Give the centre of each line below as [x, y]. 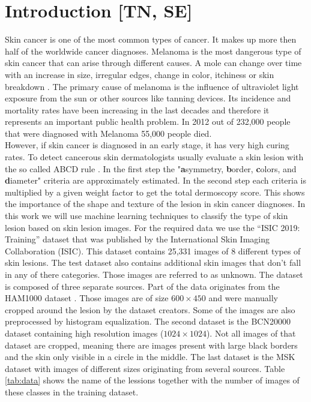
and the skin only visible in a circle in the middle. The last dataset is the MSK [150, 357]
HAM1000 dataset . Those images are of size [87, 298]
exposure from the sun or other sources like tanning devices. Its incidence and [148, 98]
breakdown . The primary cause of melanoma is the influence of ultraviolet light [152, 86]
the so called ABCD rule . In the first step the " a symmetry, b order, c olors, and [151, 168]
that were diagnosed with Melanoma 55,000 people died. [108, 133]
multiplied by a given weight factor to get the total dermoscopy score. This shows [155, 192]
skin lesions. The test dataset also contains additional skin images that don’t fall [153, 262]
